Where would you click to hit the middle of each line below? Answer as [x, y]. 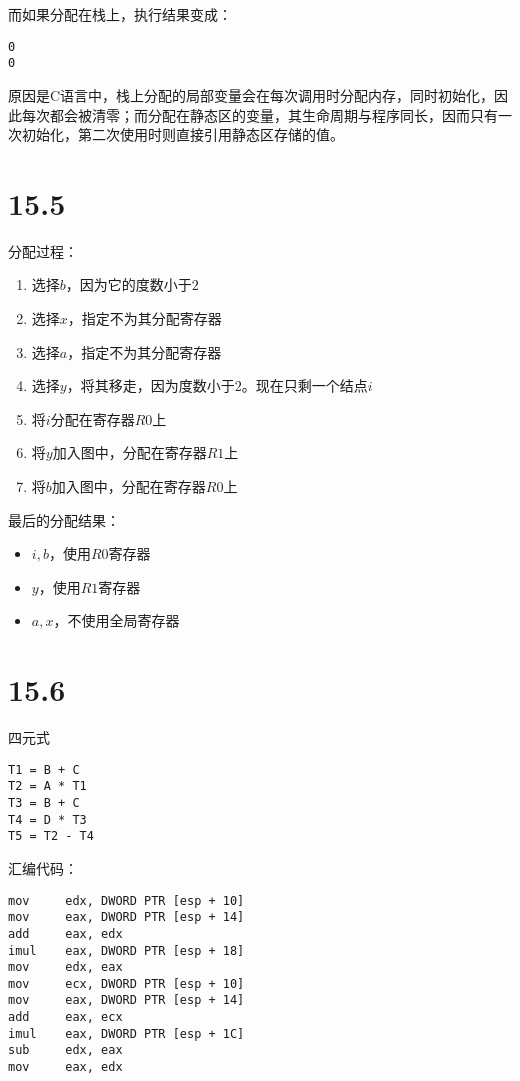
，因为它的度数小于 [128, 284]
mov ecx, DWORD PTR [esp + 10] [126, 983]
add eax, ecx [65, 1017]
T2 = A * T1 [47, 786]
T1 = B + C [44, 769]
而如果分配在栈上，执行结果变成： [120, 14]
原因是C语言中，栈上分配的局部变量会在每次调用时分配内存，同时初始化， [251, 94]
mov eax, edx [65, 1067]
